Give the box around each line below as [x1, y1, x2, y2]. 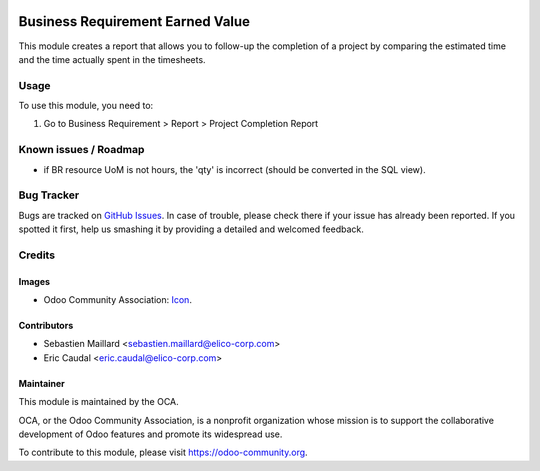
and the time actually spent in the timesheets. [18, 53, 206, 65]
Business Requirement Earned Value [18, 13, 250, 30]
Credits [18, 248, 55, 262]
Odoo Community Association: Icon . [43, 294, 192, 306]
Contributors [18, 320, 74, 332]
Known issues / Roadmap [18, 143, 145, 157]
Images [18, 275, 50, 287]
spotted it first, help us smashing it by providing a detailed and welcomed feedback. [18, 223, 364, 235]
